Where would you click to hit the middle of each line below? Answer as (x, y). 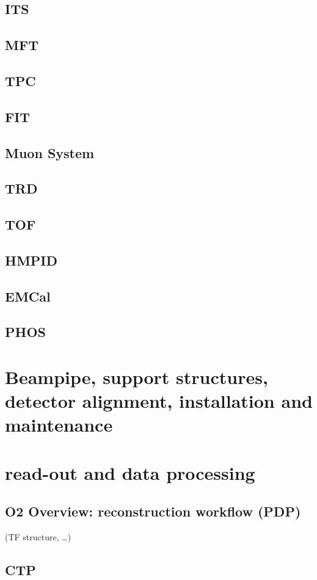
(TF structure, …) (38, 537)
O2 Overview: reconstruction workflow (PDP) (153, 511)
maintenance (59, 425)
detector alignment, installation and (159, 401)
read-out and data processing (130, 472)
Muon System (50, 152)
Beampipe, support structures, (137, 377)
